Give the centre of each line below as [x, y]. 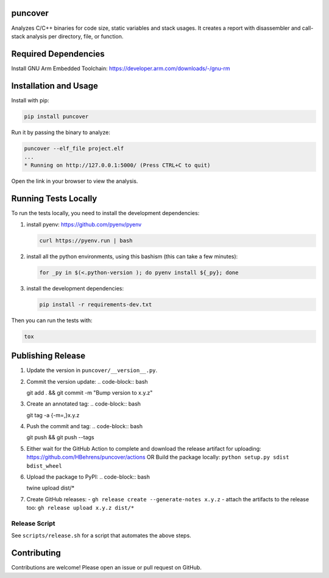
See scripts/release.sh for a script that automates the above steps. [101, 535]
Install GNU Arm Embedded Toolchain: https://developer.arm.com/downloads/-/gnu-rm [121, 68]
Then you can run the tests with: [52, 320]
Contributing [36, 553]
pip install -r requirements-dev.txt [96, 304]
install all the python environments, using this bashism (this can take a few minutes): [132, 256]
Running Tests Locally [54, 199]
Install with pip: [30, 100]
